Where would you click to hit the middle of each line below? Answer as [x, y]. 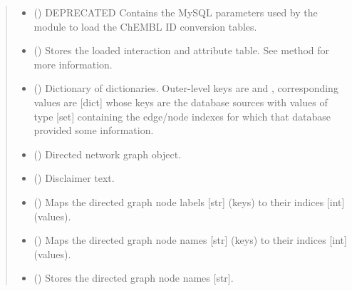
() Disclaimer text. [74, 178]
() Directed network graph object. [108, 154]
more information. [73, 64]
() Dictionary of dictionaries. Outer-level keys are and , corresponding [186, 88]
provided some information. [94, 130]
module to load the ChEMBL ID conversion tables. [145, 26]
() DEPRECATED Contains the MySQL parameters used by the [176, 12]
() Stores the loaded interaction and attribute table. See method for [182, 50]
